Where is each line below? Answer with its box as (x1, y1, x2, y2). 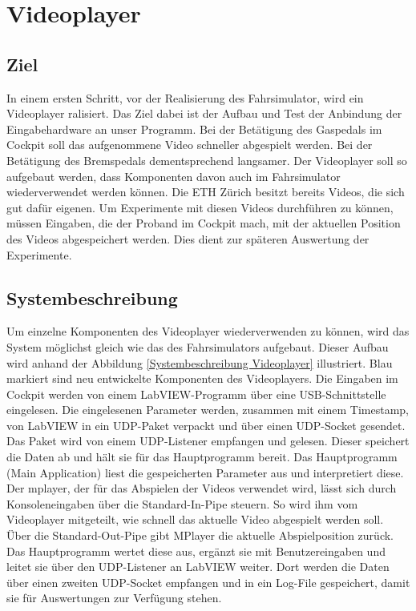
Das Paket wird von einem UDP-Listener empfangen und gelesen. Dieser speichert (6, 432, 410, 449)
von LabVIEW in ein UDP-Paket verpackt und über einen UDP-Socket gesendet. (6, 416, 406, 433)
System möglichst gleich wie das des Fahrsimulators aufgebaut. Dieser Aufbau (6, 338, 389, 355)
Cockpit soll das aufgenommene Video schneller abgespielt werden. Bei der (6, 136, 373, 153)
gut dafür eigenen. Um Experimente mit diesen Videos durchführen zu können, (6, 199, 394, 215)
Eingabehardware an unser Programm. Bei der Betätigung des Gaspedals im (6, 120, 382, 137)
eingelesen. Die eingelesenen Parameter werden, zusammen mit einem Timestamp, (6, 401, 409, 418)
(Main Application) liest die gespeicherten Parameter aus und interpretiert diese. (6, 464, 404, 480)
